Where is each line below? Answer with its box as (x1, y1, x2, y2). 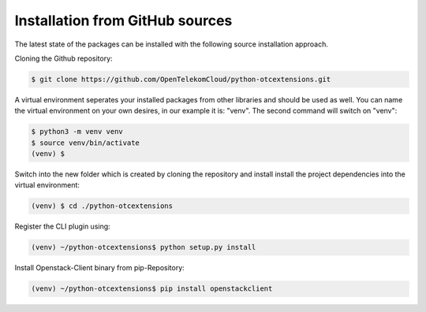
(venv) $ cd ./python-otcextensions (31, 202, 174, 210)
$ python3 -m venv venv (31, 127, 124, 136)
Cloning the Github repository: (14, 54, 114, 63)
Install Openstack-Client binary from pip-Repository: (14, 263, 185, 273)
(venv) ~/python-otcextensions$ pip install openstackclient (31, 284, 273, 293)
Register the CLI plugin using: (14, 221, 110, 232)
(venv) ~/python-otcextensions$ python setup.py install (31, 243, 256, 252)
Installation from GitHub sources (14, 12, 233, 29)
